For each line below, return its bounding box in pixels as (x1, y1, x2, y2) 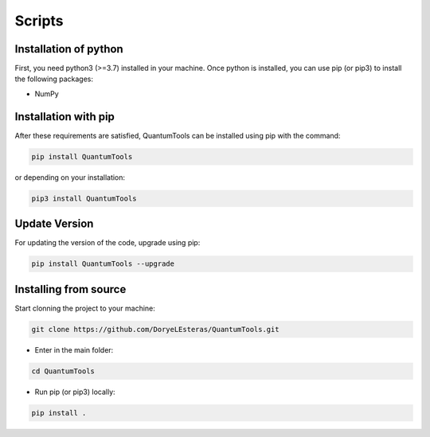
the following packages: (14, 74, 93, 84)
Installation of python (14, 42, 123, 56)
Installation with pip (14, 110, 115, 123)
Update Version (14, 217, 94, 231)
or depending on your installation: (14, 172, 126, 182)
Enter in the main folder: (34, 345, 114, 354)
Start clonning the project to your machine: (14, 303, 155, 313)
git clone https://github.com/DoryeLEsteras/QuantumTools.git (31, 325, 279, 334)
